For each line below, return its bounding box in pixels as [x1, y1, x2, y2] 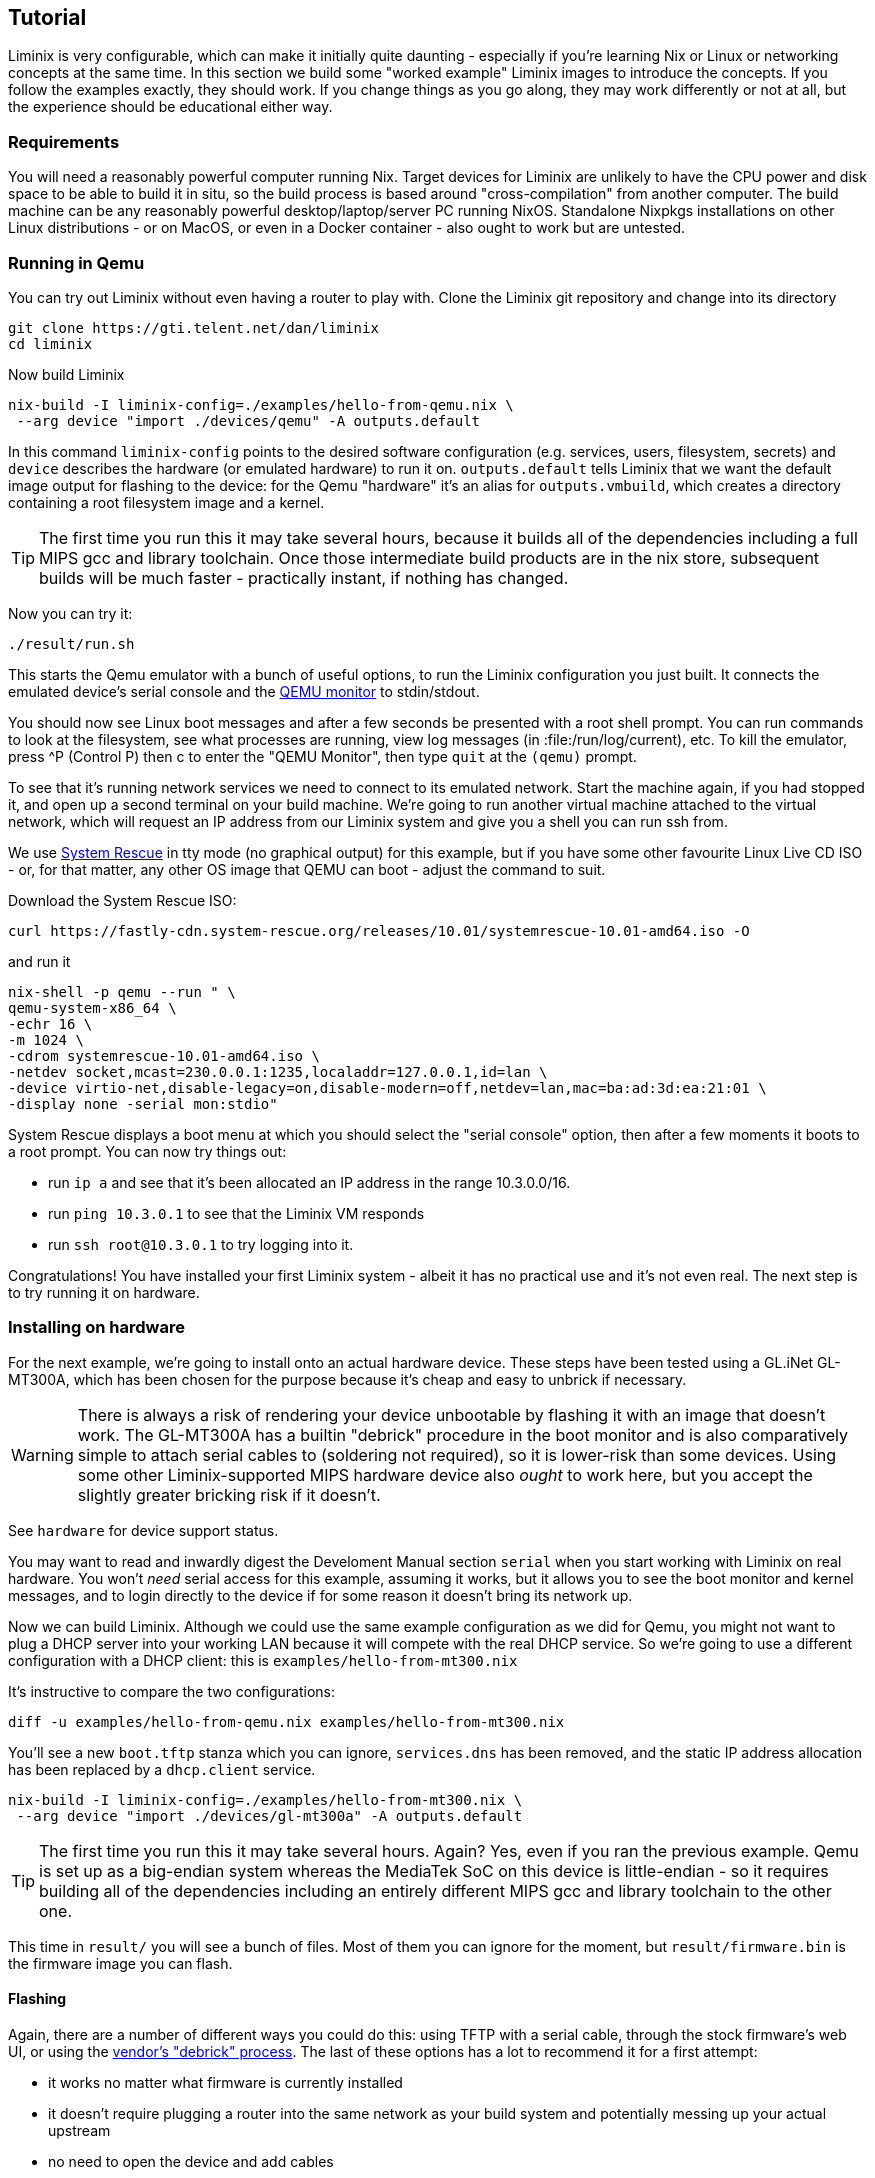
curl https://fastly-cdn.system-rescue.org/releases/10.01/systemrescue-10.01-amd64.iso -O [8, 922, 750, 939]
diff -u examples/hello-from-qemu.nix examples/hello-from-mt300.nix [8, 1713, 565, 1730]
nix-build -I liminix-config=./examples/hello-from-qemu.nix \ [8, 396, 514, 413]
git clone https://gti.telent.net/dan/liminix [8, 319, 379, 336]
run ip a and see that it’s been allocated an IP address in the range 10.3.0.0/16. [48, 1173, 571, 1191]
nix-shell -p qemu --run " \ [8, 983, 236, 1000]
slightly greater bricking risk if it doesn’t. [77, 1484, 381, 1505]
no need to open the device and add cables [48, 2152, 334, 2170]
